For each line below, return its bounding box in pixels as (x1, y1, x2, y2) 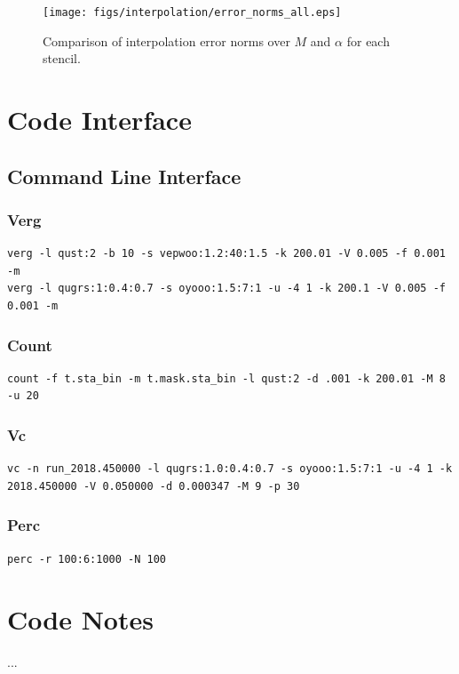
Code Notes (7, 601, 154, 638)
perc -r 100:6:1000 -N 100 (7, 552, 166, 566)
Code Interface (7, 101, 192, 138)
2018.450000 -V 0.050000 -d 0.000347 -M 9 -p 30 (7, 479, 300, 493)
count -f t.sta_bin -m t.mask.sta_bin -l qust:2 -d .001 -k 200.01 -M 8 (7, 372, 446, 385)
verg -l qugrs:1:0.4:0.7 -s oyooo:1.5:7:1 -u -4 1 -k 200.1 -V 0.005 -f (7, 282, 446, 295)
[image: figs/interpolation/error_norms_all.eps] (43, 6, 342, 19)
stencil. (43, 49, 81, 68)
